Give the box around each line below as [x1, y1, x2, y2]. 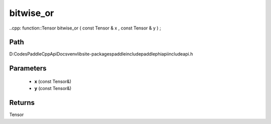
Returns [9, 98, 35, 107]
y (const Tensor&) [34, 85, 72, 91]
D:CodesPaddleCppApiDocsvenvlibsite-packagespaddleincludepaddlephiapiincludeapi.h [9, 51, 193, 57]
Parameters [9, 64, 47, 72]
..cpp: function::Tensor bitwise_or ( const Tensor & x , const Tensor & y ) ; [9, 25, 162, 31]
